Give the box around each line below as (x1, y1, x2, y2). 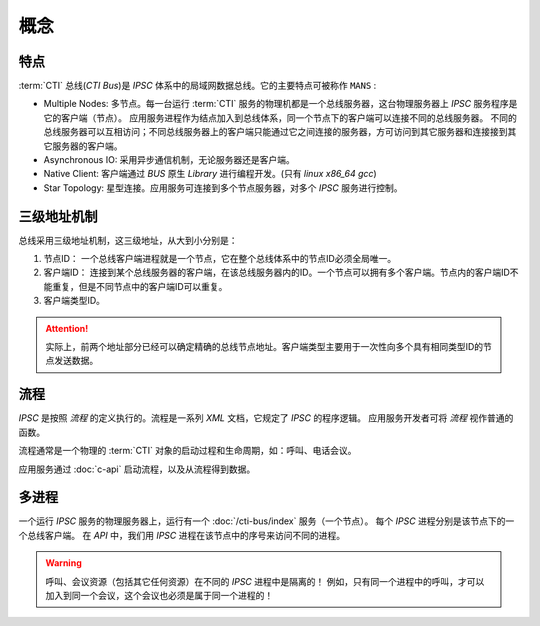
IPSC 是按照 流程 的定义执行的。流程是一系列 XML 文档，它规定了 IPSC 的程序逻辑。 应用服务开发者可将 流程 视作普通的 (18, 412, 514, 424)
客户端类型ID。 (43, 295, 105, 307)
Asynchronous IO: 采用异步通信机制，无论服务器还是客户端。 (43, 154, 295, 166)
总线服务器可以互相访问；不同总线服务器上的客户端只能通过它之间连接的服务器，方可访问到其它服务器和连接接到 (43, 126, 508, 138)
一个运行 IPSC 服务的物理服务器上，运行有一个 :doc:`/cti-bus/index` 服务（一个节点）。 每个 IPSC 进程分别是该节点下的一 (18, 515, 515, 527)
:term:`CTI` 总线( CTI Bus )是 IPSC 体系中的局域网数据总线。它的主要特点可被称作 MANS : (18, 80, 377, 92)
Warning (45, 557, 82, 569)
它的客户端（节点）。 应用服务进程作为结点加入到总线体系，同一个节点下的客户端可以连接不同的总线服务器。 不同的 (43, 111, 517, 124)
